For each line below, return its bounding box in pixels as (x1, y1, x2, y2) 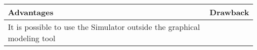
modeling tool (8, 32, 56, 44)
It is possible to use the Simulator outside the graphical (8, 21, 200, 32)
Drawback (210, 6, 249, 18)
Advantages (8, 6, 53, 18)
